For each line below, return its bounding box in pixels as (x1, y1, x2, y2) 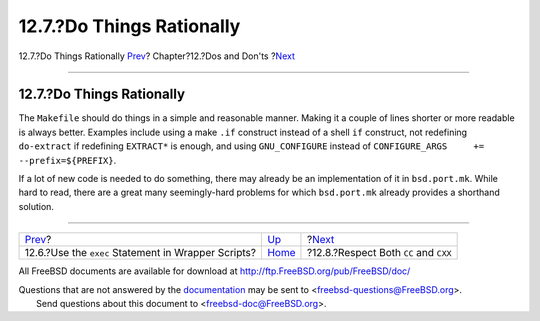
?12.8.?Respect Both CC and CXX (306, 246, 452, 260)
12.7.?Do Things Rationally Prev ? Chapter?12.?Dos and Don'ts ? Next (18, 50, 295, 62)
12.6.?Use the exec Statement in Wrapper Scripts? (24, 246, 257, 260)
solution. (18, 200, 55, 212)
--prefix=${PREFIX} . (18, 154, 117, 166)
